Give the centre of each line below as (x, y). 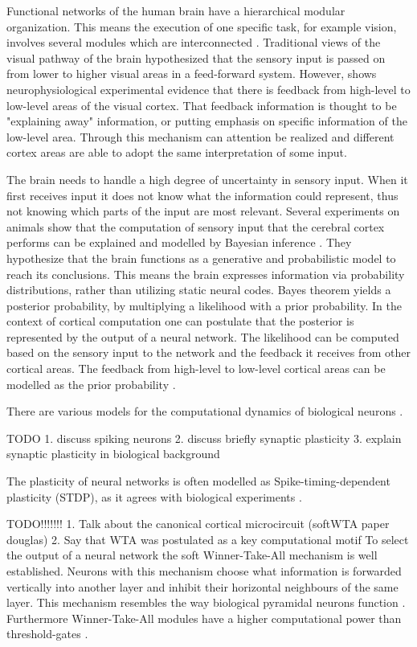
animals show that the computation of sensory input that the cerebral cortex (196, 226)
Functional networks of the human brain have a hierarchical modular (176, 10)
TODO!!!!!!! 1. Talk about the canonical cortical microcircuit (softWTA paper (198, 524)
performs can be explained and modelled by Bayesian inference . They (179, 242)
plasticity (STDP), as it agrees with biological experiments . (154, 496)
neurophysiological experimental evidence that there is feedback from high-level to (208, 89)
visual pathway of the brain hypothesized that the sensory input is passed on (196, 57)
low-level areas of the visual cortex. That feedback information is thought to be (202, 105)
